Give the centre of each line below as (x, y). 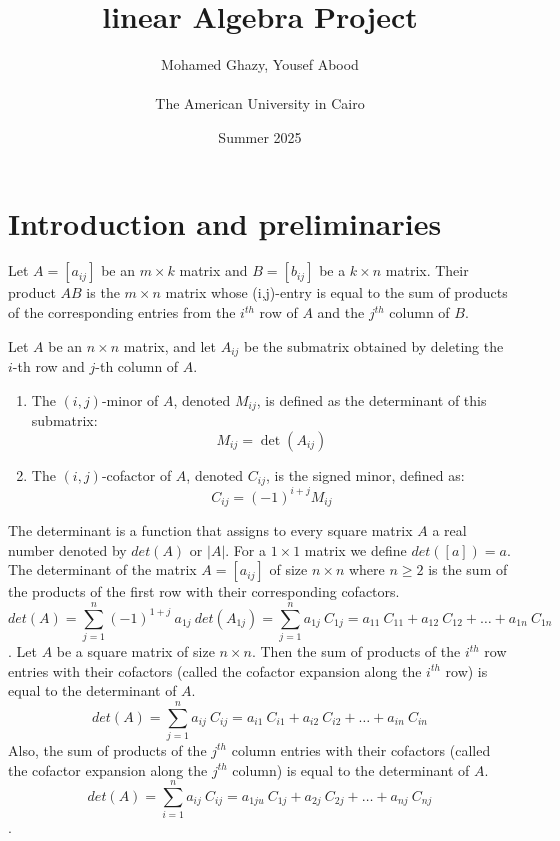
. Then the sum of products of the (356, 651)
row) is (466, 670)
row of (278, 312)
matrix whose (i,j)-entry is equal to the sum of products (336, 292)
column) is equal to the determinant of (351, 769)
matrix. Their (427, 270)
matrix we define (355, 549)
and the (341, 312)
